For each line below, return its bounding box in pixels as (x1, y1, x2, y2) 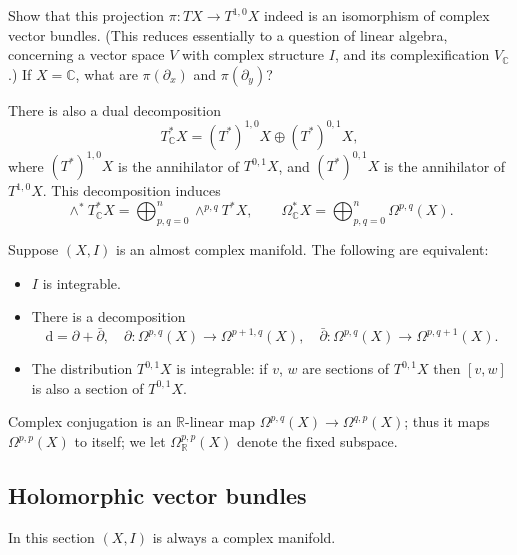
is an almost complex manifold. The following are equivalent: (116, 239, 489, 260)
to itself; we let (74, 431, 166, 452)
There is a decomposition (31, 306, 186, 327)
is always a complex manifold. (152, 526, 336, 547)
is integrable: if (176, 358, 268, 379)
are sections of (302, 358, 390, 379)
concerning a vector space (8, 44, 165, 65)
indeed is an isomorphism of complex (263, 5, 490, 25)
